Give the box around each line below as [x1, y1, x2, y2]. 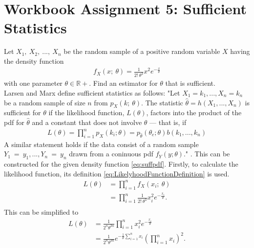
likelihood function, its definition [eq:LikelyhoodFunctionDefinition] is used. [4, 168, 230, 178]
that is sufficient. [165, 78, 215, 88]
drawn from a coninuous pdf [69, 149, 153, 159]
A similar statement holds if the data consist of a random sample [4, 139, 199, 149]
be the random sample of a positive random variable [63, 46, 220, 56]
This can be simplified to [4, 207, 79, 217]
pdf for [4, 117, 24, 127]
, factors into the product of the [146, 107, 242, 118]
